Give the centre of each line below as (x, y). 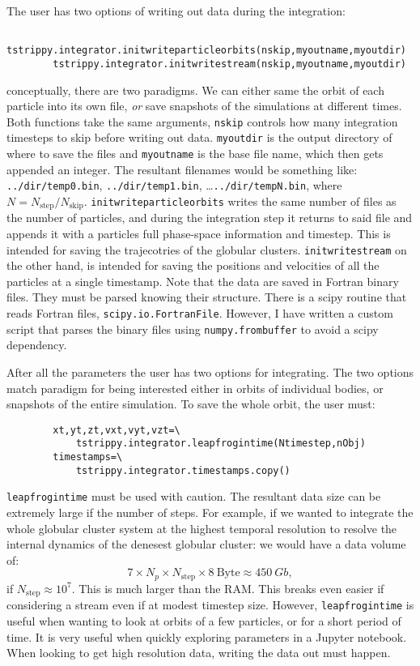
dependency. (37, 345)
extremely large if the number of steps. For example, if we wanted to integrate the (210, 512)
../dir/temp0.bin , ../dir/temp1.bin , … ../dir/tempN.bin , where (174, 185)
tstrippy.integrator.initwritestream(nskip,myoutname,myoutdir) (229, 64)
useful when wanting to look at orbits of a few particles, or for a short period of (204, 620)
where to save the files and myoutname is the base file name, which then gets (195, 154)
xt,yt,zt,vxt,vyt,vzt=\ (117, 430)
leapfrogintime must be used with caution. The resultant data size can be (194, 496)
